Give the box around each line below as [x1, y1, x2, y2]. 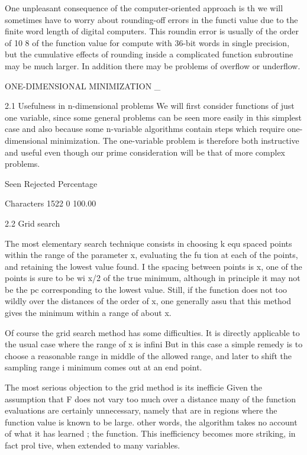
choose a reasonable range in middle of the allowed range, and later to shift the [5, 349, 292, 362]
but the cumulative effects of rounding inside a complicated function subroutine [5, 48, 293, 60]
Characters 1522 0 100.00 [5, 197, 96, 209]
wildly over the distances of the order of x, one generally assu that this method [5, 295, 291, 307]
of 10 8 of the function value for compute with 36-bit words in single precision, [5, 36, 290, 49]
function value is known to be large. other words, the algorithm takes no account [5, 415, 298, 428]
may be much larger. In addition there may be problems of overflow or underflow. [5, 59, 300, 72]
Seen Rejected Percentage [5, 177, 98, 189]
